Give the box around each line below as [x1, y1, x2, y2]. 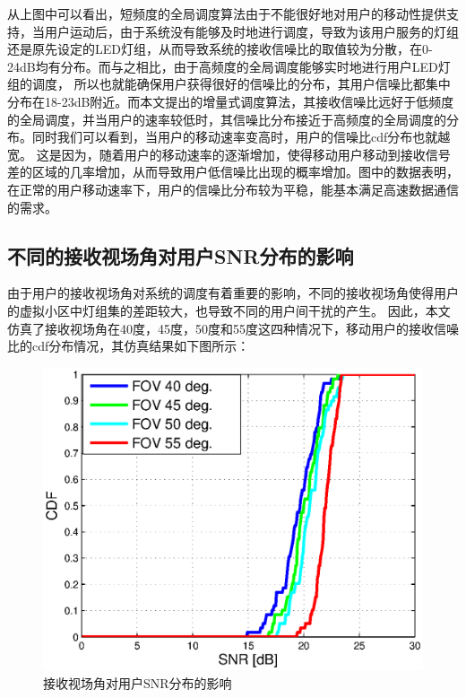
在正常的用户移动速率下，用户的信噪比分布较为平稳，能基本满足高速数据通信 [7, 179, 459, 198]
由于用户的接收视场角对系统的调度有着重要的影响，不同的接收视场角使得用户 [7, 284, 459, 302]
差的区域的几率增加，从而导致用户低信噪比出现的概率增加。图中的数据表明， [7, 162, 459, 181]
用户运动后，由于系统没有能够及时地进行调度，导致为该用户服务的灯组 [44, 22, 459, 40]
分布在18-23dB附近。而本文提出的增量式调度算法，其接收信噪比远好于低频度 [7, 92, 454, 110]
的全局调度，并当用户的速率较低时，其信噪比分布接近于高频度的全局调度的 [7, 109, 446, 128]
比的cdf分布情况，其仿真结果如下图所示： [7, 336, 250, 355]
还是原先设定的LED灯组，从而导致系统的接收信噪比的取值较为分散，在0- [7, 39, 433, 58]
